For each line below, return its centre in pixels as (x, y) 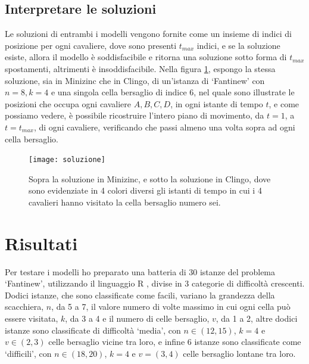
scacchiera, (24, 307)
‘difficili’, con (28, 353)
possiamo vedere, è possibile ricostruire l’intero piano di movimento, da (135, 115)
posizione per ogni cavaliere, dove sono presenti (91, 45)
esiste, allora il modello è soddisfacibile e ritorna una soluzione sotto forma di (146, 57)
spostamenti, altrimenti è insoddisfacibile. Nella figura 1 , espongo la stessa (140, 68)
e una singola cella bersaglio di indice (119, 92)
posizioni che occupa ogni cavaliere (68, 103)
